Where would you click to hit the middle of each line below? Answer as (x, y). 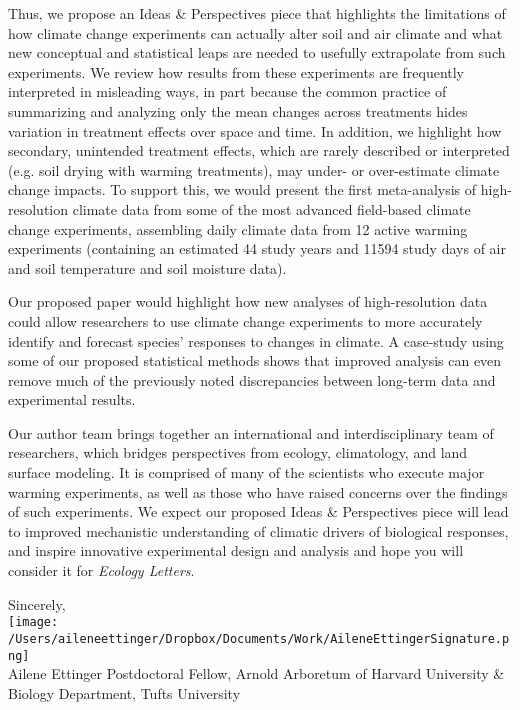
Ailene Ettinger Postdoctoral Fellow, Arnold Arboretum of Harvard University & (256, 673)
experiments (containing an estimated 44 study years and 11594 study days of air (257, 248)
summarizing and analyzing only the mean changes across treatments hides (238, 110)
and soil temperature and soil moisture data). (147, 267)
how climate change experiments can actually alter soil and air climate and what (255, 32)
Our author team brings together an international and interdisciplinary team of (251, 432)
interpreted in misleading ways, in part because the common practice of (227, 91)
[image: (33, 622)
